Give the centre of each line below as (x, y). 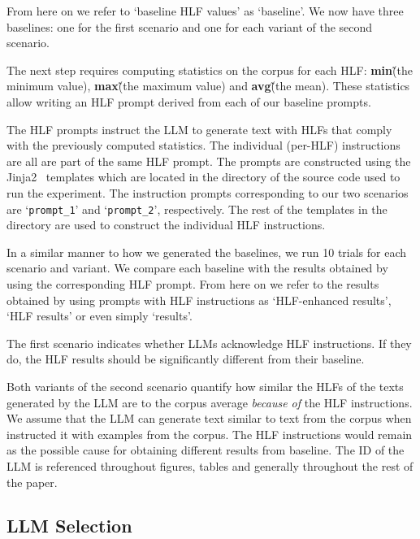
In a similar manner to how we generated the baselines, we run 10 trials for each (207, 252)
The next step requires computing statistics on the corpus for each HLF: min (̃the (210, 70)
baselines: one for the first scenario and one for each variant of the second (190, 26)
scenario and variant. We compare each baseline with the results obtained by (197, 268)
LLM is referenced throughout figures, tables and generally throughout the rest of (210, 465)
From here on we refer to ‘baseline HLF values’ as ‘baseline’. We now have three (205, 11)
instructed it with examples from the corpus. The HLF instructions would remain (210, 434)
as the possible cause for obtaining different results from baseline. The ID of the (206, 450)
